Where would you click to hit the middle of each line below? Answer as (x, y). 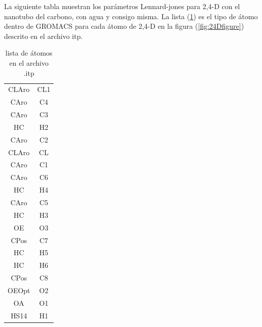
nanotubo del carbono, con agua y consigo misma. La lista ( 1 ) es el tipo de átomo (131, 16)
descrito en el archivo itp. (43, 36)
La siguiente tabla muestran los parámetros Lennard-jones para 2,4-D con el (122, 6)
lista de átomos (29, 53)
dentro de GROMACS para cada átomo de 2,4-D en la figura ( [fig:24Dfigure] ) (124, 26)
